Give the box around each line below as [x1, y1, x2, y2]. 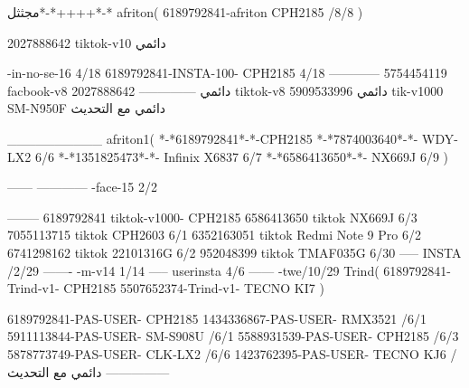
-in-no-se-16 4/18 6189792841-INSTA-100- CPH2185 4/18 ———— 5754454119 [7, 63, 447, 82]
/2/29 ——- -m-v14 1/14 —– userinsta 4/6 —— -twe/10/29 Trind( [7, 260, 380, 279]
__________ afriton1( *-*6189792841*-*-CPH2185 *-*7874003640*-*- [7, 128, 418, 147]
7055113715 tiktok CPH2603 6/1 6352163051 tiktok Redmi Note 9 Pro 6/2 [7, 225, 421, 244]
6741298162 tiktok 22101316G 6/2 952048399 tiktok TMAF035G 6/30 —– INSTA [7, 242, 462, 261]
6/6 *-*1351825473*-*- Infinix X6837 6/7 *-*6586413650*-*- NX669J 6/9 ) [34, 147, 449, 166]
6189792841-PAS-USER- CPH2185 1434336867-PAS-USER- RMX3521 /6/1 [7, 308, 427, 327]
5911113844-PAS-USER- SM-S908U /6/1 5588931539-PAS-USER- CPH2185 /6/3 [7, 326, 459, 345]
